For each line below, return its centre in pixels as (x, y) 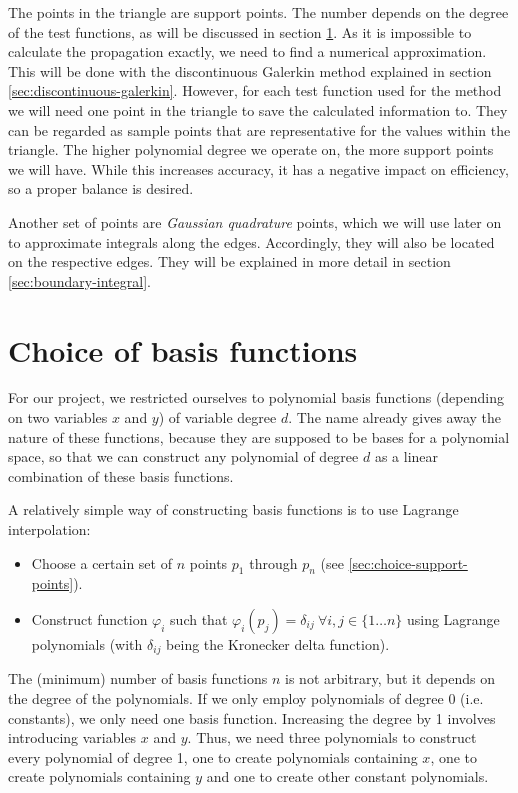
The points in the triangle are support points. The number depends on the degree (258, 12)
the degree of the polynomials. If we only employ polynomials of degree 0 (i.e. (246, 698)
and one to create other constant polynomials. (347, 776)
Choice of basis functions (183, 349)
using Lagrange (453, 618)
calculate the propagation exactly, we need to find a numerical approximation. (247, 51)
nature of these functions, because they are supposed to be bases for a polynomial (259, 436)
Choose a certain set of (101, 562)
